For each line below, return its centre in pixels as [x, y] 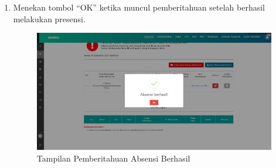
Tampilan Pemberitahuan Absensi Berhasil [113, 158]
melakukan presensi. [49, 18]
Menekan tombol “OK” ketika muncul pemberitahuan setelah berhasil [139, 7]
